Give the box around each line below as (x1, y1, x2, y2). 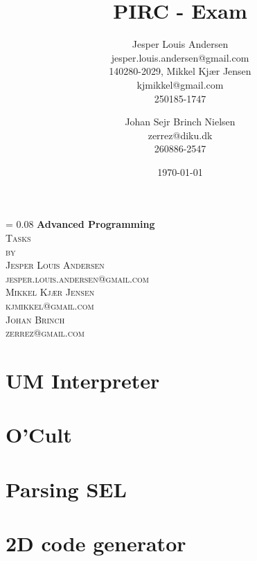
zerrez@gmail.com (6, 326, 85, 340)
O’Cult (6, 420, 72, 449)
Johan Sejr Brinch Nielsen (125, 114, 236, 129)
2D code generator (6, 529, 186, 558)
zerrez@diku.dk (148, 127, 213, 142)
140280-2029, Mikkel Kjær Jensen (109, 64, 251, 78)
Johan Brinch (6, 312, 65, 326)
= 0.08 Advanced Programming (6, 217, 155, 231)
